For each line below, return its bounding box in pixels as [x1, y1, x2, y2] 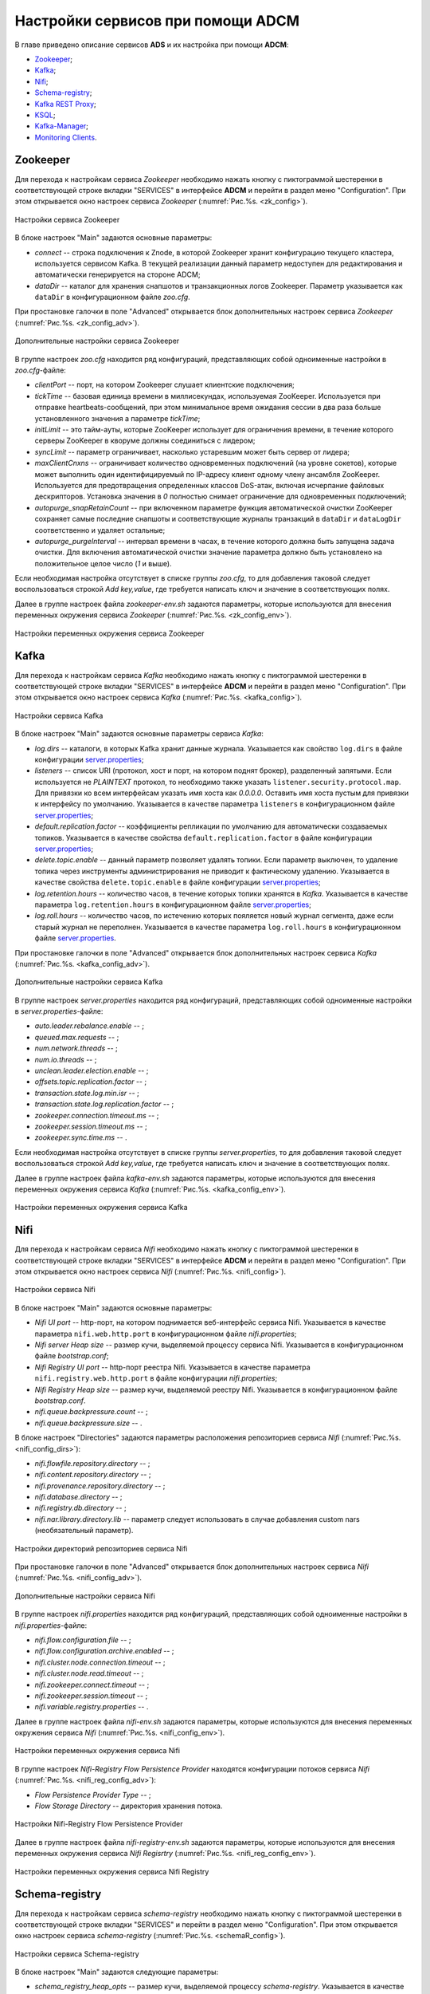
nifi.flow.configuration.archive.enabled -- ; [34, 1646, 174, 1656]
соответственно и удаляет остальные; [34, 525, 166, 534]
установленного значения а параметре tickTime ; [34, 413, 201, 423]
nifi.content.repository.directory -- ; [34, 1470, 151, 1480]
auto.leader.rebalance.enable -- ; [34, 1021, 145, 1030]
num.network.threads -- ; [34, 1043, 119, 1053]
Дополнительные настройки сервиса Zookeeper [14, 336, 180, 346]
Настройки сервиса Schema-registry [14, 1949, 139, 1958]
